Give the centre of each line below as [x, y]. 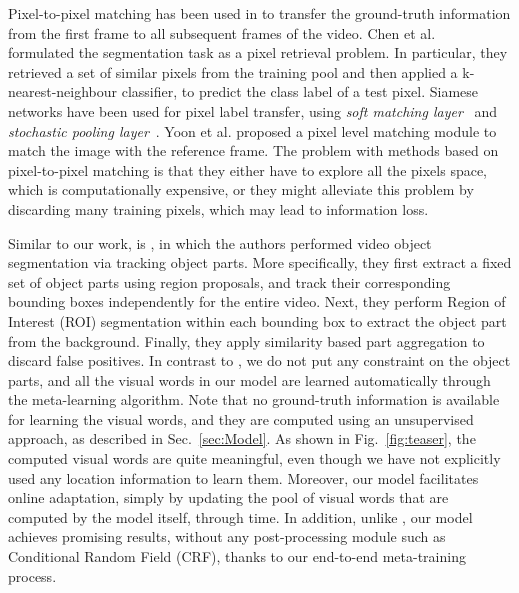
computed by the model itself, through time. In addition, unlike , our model [240, 516]
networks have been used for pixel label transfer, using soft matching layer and [253, 110]
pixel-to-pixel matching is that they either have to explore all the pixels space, [248, 169]
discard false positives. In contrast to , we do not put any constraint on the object [259, 360]
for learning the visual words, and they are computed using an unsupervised [241, 418]
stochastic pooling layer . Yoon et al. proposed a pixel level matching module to [252, 130]
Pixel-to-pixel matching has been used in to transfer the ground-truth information [259, 13]
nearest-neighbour [63, 91]
